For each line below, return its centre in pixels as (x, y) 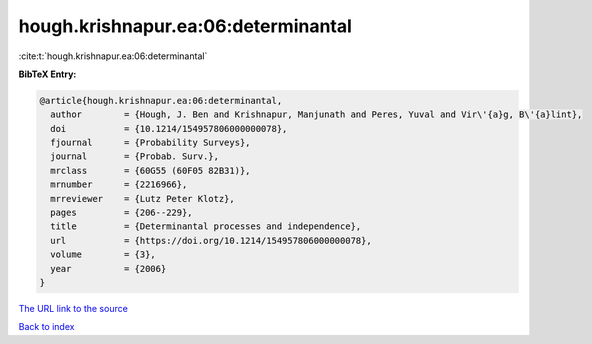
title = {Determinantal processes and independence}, (206, 226)
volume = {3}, (103, 254)
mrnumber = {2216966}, (119, 184)
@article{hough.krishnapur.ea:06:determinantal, (161, 100)
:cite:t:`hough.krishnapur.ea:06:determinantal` (113, 56)
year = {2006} (108, 268)
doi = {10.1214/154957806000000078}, (169, 128)
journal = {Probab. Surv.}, (135, 156)
